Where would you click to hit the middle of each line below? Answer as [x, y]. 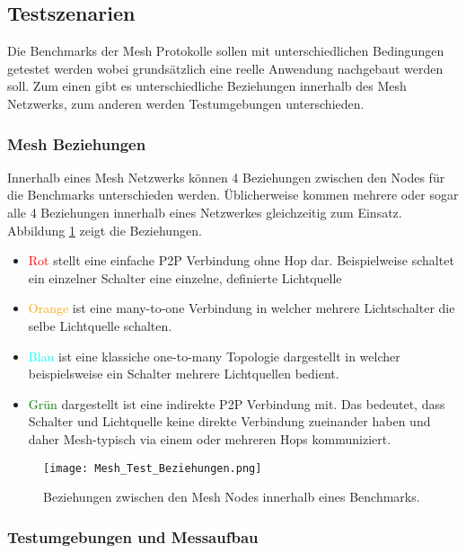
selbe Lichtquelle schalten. [100, 325]
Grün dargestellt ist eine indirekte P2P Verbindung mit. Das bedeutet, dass [237, 403]
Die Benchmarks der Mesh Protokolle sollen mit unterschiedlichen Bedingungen [226, 51]
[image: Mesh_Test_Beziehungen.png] [153, 468]
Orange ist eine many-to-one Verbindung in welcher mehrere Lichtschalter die [242, 308]
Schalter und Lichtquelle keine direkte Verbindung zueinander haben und [229, 421]
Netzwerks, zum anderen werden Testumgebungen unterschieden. [186, 103]
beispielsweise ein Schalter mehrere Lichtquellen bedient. [184, 374]
